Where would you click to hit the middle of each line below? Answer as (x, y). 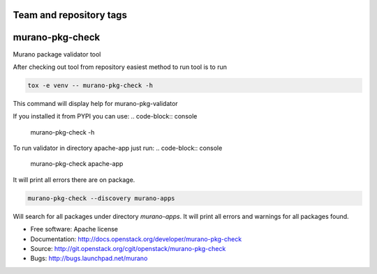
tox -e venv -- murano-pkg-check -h (90, 85)
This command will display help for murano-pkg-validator (95, 103)
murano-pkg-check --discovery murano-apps (101, 198)
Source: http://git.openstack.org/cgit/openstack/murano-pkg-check (128, 248)
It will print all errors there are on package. (74, 180)
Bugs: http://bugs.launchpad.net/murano (89, 259)
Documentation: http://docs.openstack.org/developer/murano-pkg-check (136, 239)
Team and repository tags (70, 15)
